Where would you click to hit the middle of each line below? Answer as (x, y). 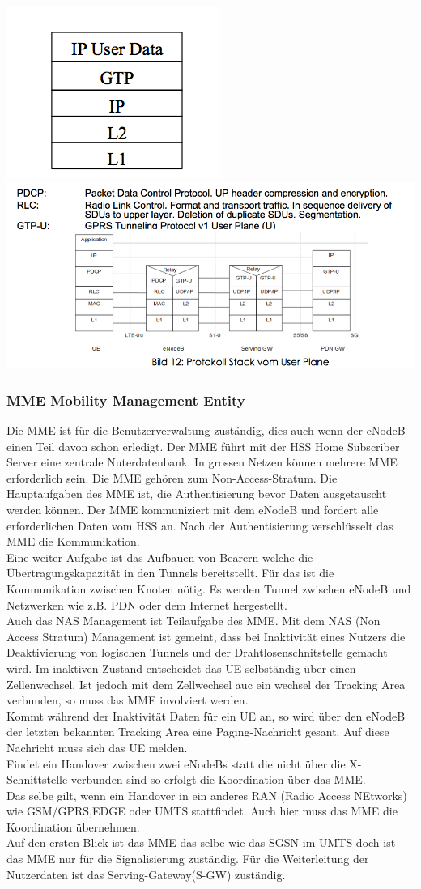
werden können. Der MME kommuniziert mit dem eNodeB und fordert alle (193, 510)
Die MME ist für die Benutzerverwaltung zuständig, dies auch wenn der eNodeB (206, 430)
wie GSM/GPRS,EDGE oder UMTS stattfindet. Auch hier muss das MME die (202, 811)
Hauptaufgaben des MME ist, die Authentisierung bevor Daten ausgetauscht (197, 493)
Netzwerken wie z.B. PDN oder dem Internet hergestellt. (147, 604)
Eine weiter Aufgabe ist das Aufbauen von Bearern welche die (160, 557)
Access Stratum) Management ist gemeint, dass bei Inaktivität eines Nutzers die (206, 636)
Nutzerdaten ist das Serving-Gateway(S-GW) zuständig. (146, 874)
